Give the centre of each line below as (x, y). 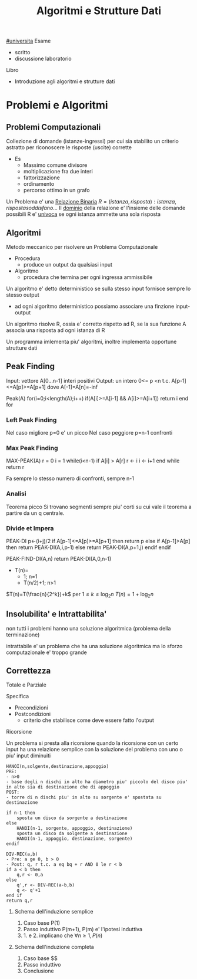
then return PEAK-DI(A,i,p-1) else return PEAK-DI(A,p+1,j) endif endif (89, 547)
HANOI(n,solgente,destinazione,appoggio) (58, 767)
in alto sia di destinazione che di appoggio (63, 787)
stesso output (23, 295)
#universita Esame (29, 41)
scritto (22, 52)
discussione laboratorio (43, 59)
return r (15, 467)
